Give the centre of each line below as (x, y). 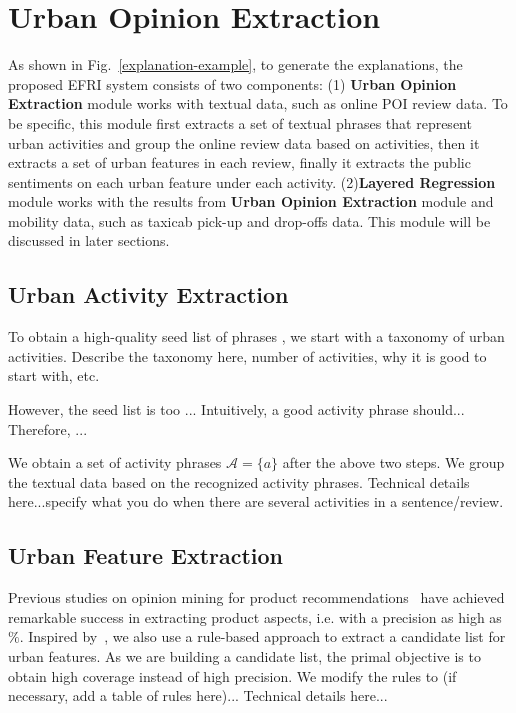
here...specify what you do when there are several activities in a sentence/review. (256, 501)
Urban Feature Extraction (146, 555)
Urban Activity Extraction (148, 294)
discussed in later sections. (89, 240)
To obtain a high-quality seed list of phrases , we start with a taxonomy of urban (256, 336)
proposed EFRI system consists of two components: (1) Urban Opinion (232, 83)
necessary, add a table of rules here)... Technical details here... (198, 695)
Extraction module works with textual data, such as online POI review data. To (258, 103)
